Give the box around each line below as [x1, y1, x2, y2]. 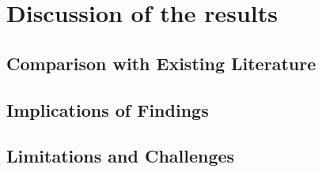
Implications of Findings [6, 97, 209, 122]
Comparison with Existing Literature [6, 50, 316, 75]
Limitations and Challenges [6, 144, 235, 168]
